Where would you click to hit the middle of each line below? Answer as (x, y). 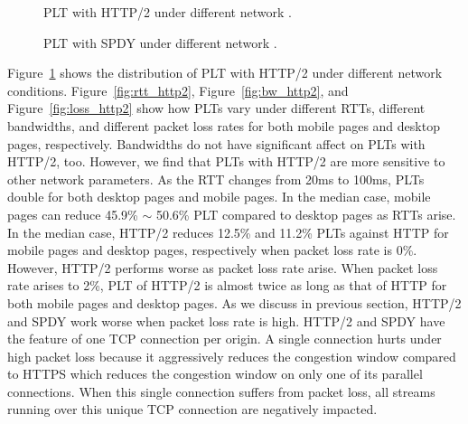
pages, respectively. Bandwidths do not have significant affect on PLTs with (216, 143)
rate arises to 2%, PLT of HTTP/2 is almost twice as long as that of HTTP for (227, 285)
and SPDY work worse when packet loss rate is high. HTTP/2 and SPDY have (226, 320)
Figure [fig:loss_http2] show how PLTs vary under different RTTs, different (216, 108)
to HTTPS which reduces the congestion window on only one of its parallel (215, 374)
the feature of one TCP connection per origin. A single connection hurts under (225, 339)
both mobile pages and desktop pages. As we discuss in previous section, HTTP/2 (234, 302)
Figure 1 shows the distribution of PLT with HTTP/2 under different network (225, 73)
